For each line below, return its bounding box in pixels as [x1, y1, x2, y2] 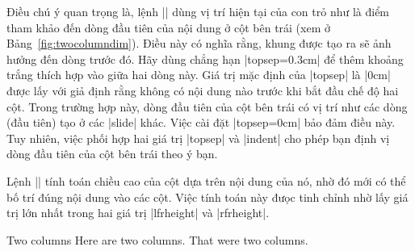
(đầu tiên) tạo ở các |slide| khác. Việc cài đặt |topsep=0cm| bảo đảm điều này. [6, 114, 396, 131]
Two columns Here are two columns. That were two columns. [6, 231, 308, 248]
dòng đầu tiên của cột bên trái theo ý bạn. [6, 145, 218, 162]
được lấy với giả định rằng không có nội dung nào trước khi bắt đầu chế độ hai [6, 82, 399, 98]
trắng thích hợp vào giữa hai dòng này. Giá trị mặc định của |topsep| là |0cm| [6, 66, 391, 83]
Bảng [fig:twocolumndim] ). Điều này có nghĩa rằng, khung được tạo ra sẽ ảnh [6, 35, 392, 52]
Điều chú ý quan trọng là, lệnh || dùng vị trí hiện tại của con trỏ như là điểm [6, 3, 390, 19]
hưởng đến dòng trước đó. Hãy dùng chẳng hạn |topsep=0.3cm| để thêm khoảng [6, 50, 404, 67]
